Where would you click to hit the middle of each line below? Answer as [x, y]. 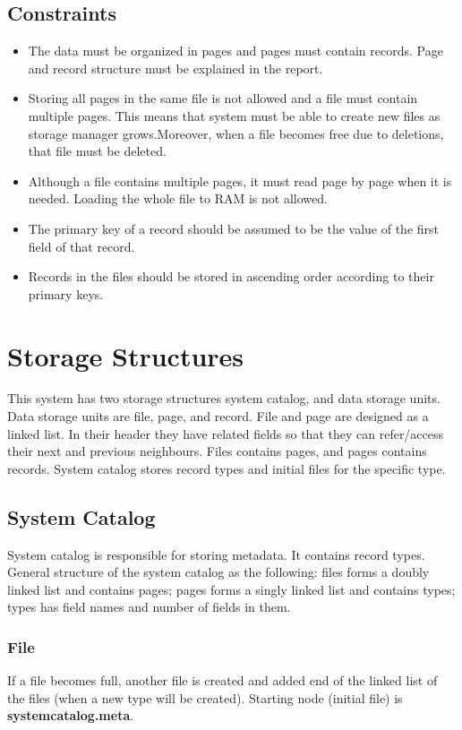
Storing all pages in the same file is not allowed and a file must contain [223, 98]
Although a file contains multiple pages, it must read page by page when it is [240, 180]
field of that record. [81, 246]
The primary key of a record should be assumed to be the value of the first [234, 228]
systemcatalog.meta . [71, 715]
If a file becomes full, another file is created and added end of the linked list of [222, 680]
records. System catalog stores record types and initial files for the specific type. [227, 468]
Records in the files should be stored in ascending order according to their [231, 276]
